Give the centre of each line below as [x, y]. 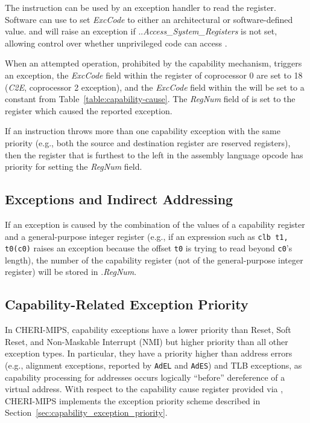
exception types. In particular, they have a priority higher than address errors [149, 353]
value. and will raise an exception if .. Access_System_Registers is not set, [141, 31]
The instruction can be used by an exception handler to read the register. [141, 7]
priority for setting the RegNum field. [74, 166]
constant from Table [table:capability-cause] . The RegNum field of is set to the [150, 99]
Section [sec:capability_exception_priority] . [86, 412]
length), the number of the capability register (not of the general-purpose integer [154, 260]
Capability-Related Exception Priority [127, 304]
